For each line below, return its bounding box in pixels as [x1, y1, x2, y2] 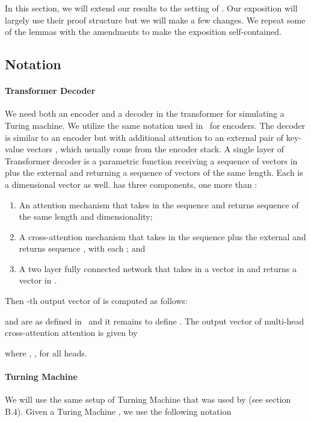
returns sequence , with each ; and [19, 242, 146, 255]
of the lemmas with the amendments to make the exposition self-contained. [5, 25, 282, 38]
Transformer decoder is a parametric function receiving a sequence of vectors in [5, 154, 298, 167]
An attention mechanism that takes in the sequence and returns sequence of [19, 198, 299, 211]
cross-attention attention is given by [5, 326, 138, 339]
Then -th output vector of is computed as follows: [5, 294, 188, 307]
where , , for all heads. [5, 346, 87, 359]
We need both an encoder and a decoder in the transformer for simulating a [5, 107, 285, 120]
